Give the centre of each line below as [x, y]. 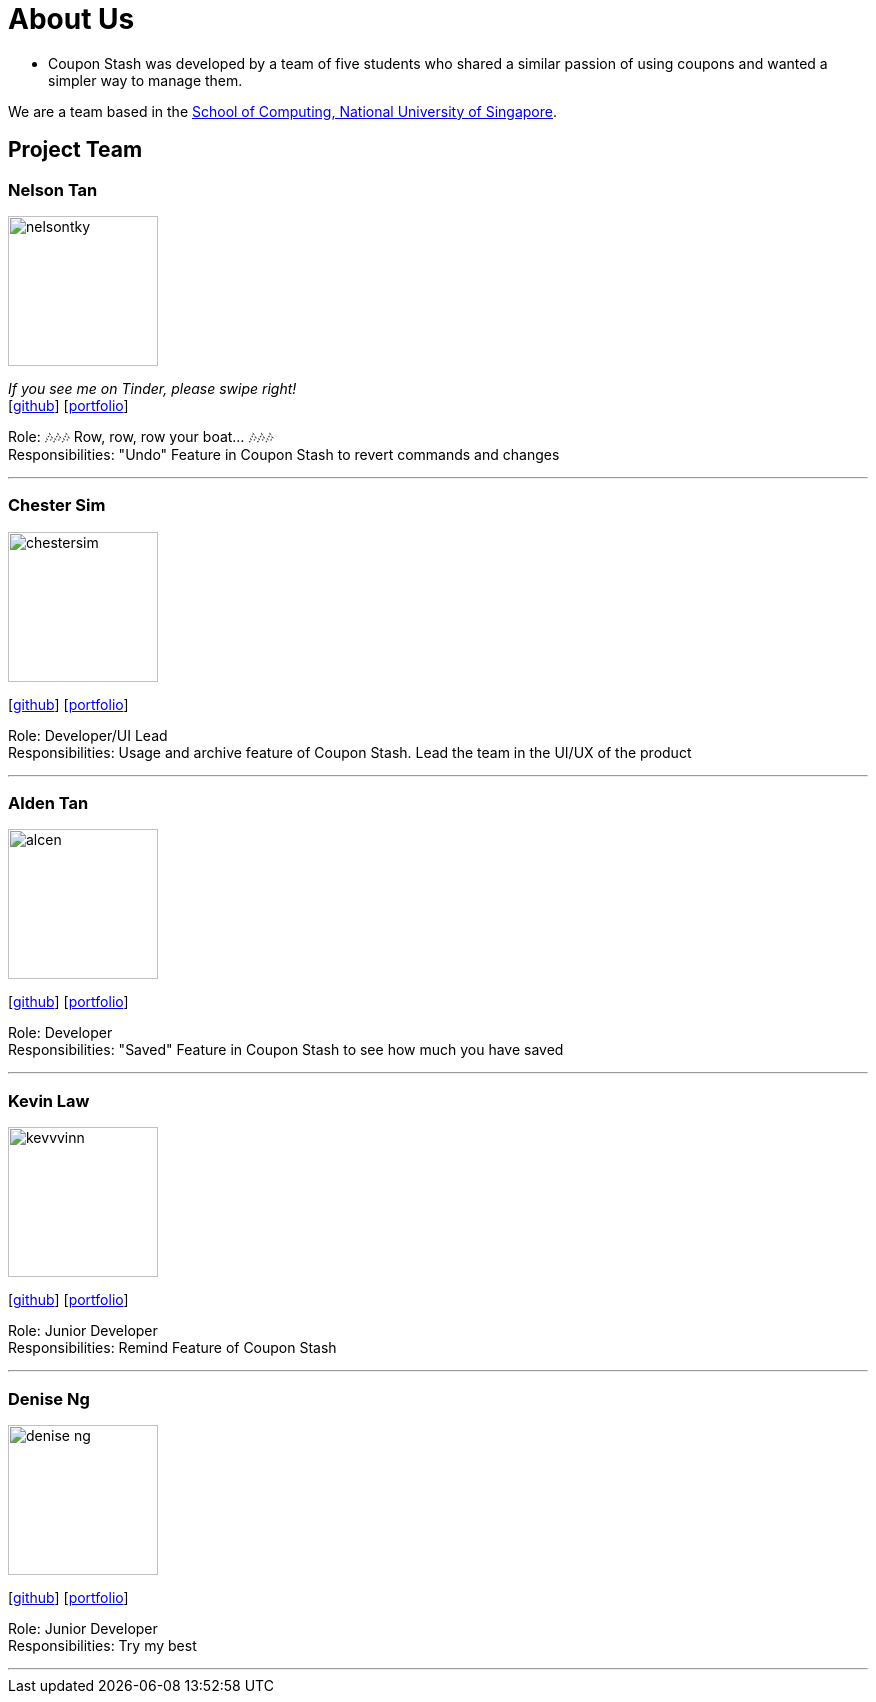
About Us [71, 19]
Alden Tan [48, 803]
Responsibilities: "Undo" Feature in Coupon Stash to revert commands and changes [284, 454]
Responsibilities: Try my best [102, 1645]
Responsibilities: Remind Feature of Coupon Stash [172, 1348]
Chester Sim [57, 505]
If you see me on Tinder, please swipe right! [152, 388]
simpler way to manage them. [145, 80]
